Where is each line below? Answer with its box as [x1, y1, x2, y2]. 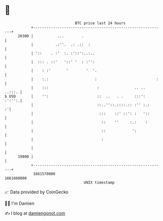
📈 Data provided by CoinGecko [4, 189, 69, 195]
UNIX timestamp [83, 180, 115, 185]
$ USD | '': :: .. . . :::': [4, 94, 146, 99]
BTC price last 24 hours [75, 21, 126, 26]
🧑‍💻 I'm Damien [4, 200, 35, 206]
